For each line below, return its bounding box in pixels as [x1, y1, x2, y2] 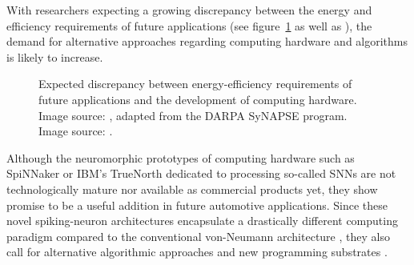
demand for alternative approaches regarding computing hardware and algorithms [6, 33, 408, 50]
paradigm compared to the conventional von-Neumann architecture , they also [6, 227, 390, 244]
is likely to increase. [6, 48, 103, 65]
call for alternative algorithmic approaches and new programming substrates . [6, 243, 388, 260]
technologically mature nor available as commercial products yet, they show [6, 180, 378, 197]
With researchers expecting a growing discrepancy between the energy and [6, 2, 372, 18]
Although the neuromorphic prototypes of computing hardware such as [6, 149, 355, 166]
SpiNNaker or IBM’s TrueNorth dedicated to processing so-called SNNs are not [6, 165, 396, 182]
